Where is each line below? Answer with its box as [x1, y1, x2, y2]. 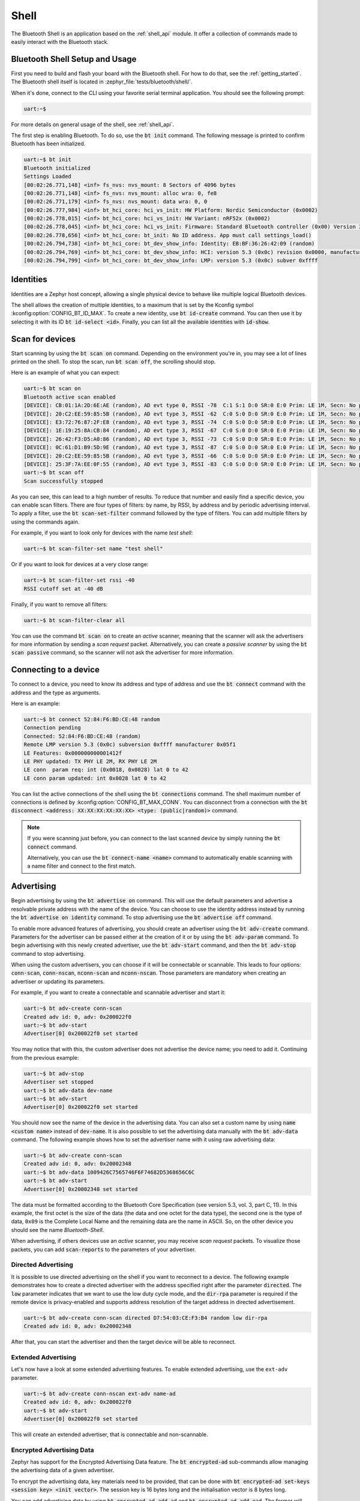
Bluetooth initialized [23, 165, 91, 171]
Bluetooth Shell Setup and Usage [11, 54, 137, 64]
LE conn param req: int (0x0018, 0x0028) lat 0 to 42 [23, 766, 188, 773]
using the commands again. [11, 518, 80, 525]
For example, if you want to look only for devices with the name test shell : [11, 529, 193, 537]
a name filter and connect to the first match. [27, 862, 136, 870]
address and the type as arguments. [11, 689, 101, 696]
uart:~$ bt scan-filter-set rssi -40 [23, 577, 135, 584]
